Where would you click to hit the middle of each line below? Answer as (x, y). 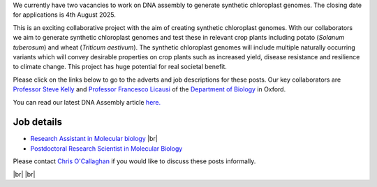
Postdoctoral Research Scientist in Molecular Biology (106, 148)
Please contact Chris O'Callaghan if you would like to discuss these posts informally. (134, 161)
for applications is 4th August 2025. (65, 15)
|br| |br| (24, 174)
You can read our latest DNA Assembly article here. (87, 102)
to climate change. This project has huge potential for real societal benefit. (120, 67)
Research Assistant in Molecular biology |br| (94, 139)
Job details (38, 122)
